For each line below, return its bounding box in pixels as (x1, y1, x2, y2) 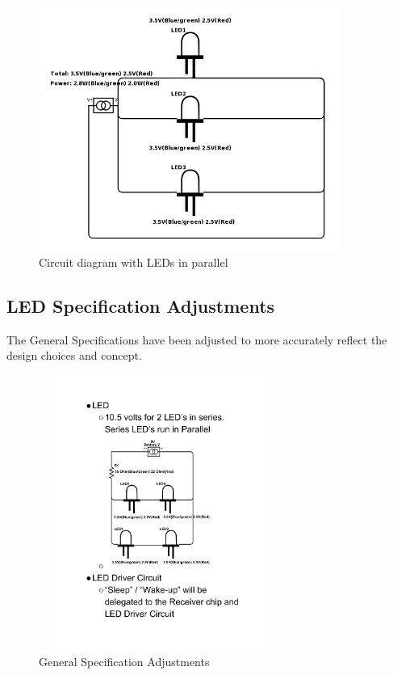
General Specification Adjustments (39, 652, 210, 669)
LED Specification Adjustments (6, 293, 275, 318)
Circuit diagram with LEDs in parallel (39, 253, 228, 270)
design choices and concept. (6, 347, 142, 364)
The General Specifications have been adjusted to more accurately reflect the (6, 331, 387, 348)
